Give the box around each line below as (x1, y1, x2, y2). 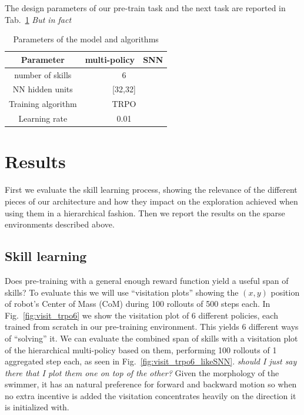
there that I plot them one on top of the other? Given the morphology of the (5, 366, 279, 379)
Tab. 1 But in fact (5, 13, 72, 25)
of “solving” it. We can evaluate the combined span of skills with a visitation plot (5, 332, 298, 344)
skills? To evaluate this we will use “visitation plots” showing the (5, 286, 239, 298)
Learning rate (18, 112, 68, 125)
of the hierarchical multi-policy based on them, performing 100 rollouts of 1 (5, 343, 277, 356)
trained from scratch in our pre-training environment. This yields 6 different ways (5, 320, 299, 333)
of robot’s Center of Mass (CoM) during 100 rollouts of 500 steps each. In (5, 297, 270, 310)
